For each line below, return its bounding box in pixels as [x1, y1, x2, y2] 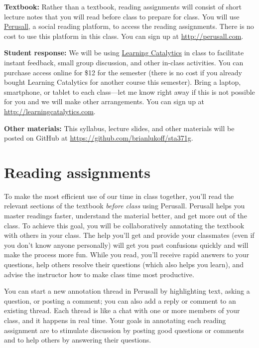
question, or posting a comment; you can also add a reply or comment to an [4, 295, 236, 306]
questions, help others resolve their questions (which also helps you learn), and [4, 259, 244, 269]
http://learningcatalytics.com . [4, 106, 96, 116]
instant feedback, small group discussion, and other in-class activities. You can [4, 57, 244, 67]
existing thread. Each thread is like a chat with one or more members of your [4, 305, 240, 316]
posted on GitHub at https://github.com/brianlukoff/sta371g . [4, 133, 193, 143]
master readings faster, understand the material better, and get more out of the [4, 210, 247, 221]
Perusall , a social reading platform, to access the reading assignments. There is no [4, 21, 254, 31]
